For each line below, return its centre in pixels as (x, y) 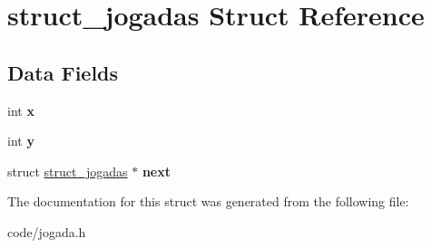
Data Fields (63, 72)
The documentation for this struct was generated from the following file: (208, 201)
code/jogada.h (47, 231)
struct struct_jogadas (68, 171)
